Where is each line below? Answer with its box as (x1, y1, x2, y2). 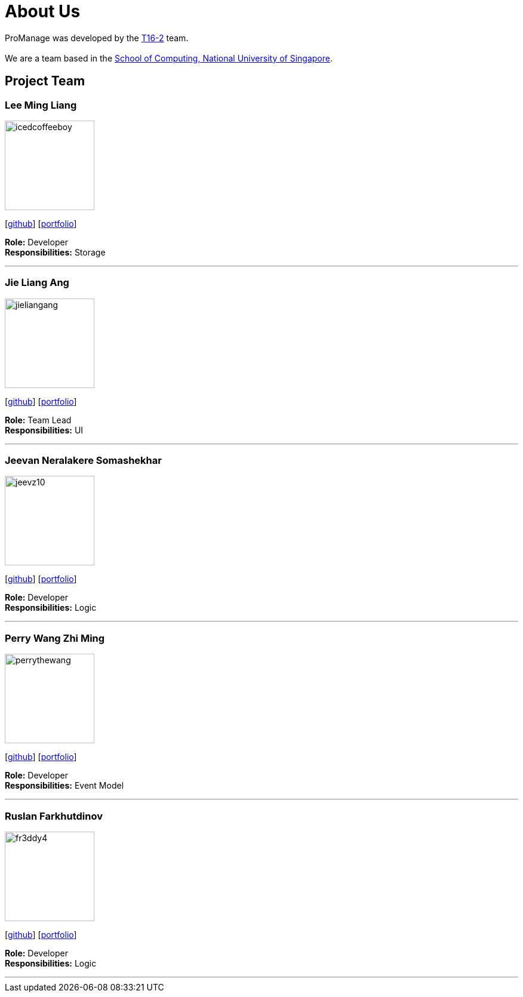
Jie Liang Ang (5, 276, 69, 289)
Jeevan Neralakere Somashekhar (5, 454, 162, 467)
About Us (5, 1, 81, 21)
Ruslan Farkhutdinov (5, 810, 103, 822)
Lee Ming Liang (5, 99, 77, 111)
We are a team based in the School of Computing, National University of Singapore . (5, 53, 333, 63)
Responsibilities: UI (5, 424, 84, 435)
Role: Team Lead (5, 414, 72, 425)
